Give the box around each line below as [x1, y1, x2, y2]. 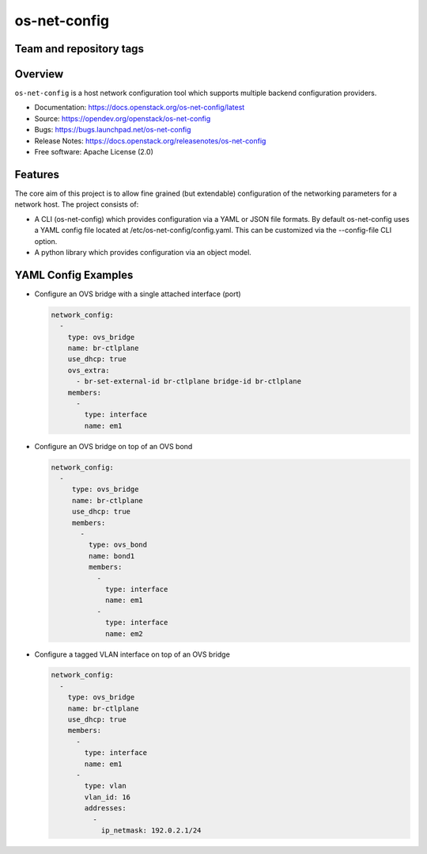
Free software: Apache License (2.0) [34, 147, 154, 157]
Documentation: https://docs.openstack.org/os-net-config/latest [34, 103, 245, 112]
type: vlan [84, 781, 127, 791]
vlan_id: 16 [84, 792, 130, 802]
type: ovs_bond [88, 540, 148, 550]
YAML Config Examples [14, 268, 134, 281]
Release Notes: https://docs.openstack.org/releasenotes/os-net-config [34, 135, 266, 146]
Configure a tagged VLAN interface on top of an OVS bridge [34, 650, 231, 659]
